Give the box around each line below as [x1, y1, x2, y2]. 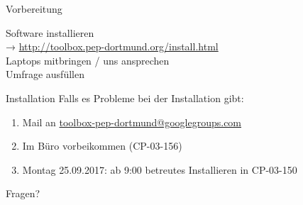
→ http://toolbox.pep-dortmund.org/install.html [6, 39, 219, 54]
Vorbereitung [6, 1, 62, 16]
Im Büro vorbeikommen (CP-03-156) [22, 138, 182, 153]
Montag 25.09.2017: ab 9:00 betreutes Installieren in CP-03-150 [22, 162, 297, 177]
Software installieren [6, 25, 94, 40]
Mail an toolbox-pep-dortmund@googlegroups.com [22, 114, 242, 129]
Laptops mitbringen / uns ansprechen [6, 52, 170, 67]
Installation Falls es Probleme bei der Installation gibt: [6, 90, 244, 105]
